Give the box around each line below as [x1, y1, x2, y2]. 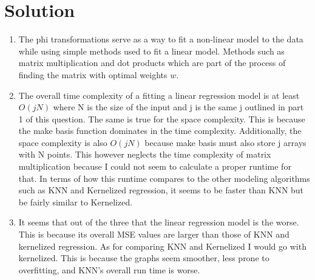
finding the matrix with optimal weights [18, 68, 168, 81]
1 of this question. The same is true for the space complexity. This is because [18, 112, 305, 125]
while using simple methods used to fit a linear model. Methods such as [18, 44, 285, 57]
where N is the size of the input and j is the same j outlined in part [53, 101, 304, 113]
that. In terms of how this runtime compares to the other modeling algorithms [18, 172, 310, 184]
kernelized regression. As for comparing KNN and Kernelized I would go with [18, 239, 307, 252]
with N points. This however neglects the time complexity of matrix [18, 148, 271, 161]
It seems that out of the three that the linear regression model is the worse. [18, 216, 299, 228]
